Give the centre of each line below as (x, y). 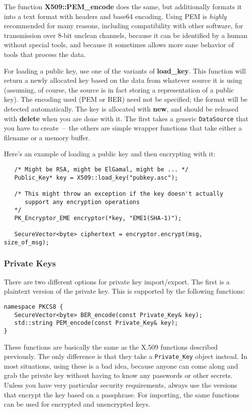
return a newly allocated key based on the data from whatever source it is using (123, 80)
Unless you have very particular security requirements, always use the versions (121, 385)
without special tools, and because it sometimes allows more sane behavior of (119, 45)
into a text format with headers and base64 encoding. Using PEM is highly (115, 16)
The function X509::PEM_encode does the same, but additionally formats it (123, 6)
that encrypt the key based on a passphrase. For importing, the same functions (122, 394)
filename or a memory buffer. (47, 137)
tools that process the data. (45, 54)
